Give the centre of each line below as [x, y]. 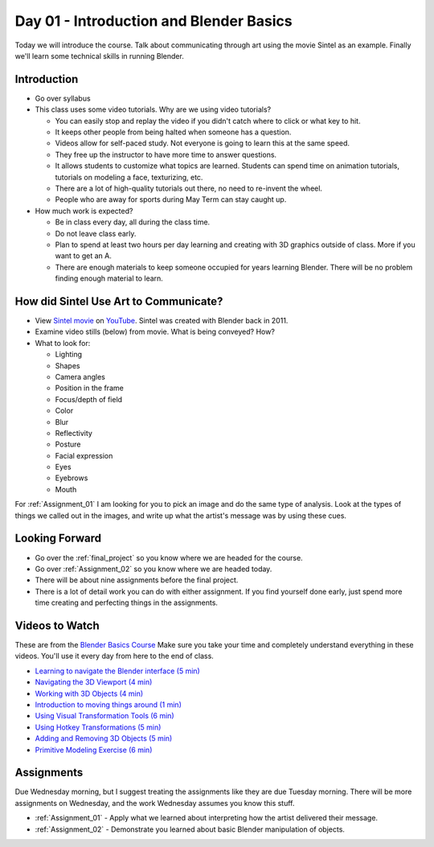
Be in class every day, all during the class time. [133, 222]
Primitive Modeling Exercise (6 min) [94, 750]
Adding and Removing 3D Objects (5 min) [104, 738]
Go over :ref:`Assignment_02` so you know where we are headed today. [154, 569]
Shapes [68, 365]
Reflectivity [74, 433]
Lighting [68, 355]
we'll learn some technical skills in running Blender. [99, 56]
